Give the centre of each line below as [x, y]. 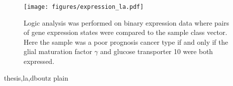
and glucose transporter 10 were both [157, 51]
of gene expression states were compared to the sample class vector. [126, 32]
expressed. [39, 61]
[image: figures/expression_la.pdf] [84, 7]
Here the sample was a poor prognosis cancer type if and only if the [126, 42]
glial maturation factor [58, 51]
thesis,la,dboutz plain [36, 77]
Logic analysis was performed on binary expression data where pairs [127, 22]
